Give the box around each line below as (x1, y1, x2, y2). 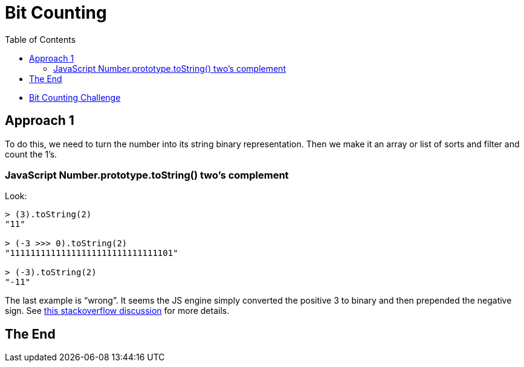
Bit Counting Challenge (29, 92, 121, 103)
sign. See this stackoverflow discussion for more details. (5, 305, 230, 316)
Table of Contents (5, 34, 76, 45)
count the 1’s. (5, 148, 57, 159)
